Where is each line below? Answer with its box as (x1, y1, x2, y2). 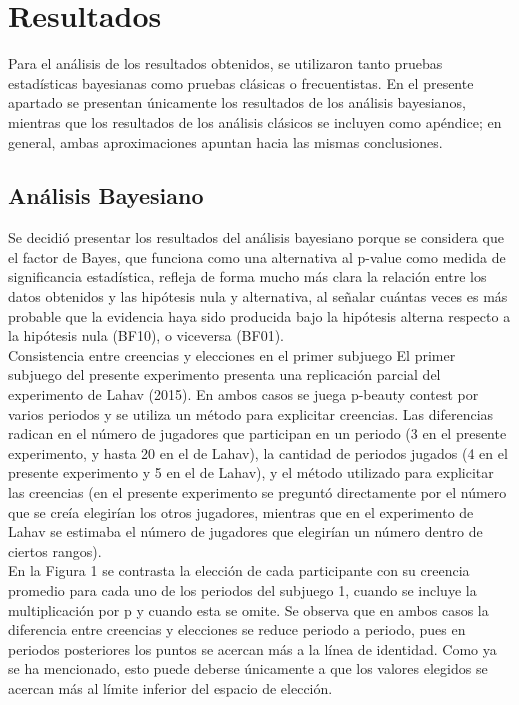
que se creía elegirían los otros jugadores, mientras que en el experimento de (8, 501, 474, 522)
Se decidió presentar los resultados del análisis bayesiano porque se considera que (8, 227, 504, 248)
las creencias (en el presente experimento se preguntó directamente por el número (8, 482, 507, 503)
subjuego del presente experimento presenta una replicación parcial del (8, 364, 441, 385)
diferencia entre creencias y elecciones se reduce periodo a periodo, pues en (8, 619, 466, 640)
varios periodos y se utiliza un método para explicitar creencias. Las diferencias (8, 403, 494, 424)
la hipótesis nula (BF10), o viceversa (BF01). (8, 325, 284, 346)
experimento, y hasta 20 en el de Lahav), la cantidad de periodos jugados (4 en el (8, 442, 508, 463)
